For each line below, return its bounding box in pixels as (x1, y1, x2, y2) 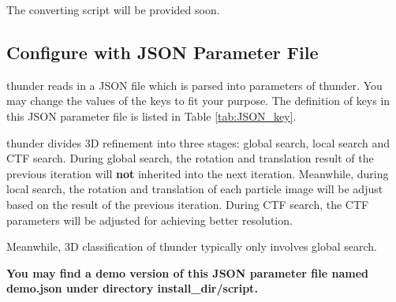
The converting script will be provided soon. (6, 2, 220, 17)
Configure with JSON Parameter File (6, 39, 319, 64)
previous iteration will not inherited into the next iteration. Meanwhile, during (6, 165, 389, 181)
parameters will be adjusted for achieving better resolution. (6, 211, 293, 228)
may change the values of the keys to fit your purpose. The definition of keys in (6, 92, 390, 109)
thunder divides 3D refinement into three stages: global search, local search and (6, 134, 390, 151)
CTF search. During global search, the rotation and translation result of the (6, 150, 374, 166)
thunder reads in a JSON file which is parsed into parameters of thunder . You (6, 76, 383, 93)
